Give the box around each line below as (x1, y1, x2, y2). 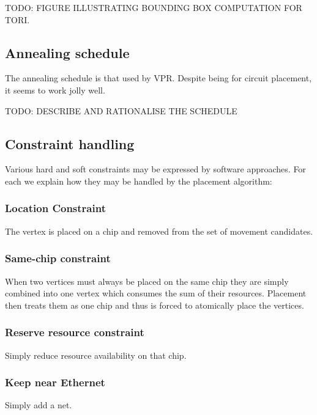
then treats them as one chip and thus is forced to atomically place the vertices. (5, 298, 304, 311)
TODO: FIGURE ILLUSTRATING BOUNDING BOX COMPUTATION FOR (5, 1, 302, 13)
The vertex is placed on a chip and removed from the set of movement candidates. (5, 224, 313, 237)
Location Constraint (5, 200, 106, 216)
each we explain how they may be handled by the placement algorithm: (5, 174, 272, 187)
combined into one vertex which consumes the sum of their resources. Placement (5, 287, 307, 299)
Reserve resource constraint (5, 325, 144, 340)
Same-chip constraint (5, 251, 111, 266)
